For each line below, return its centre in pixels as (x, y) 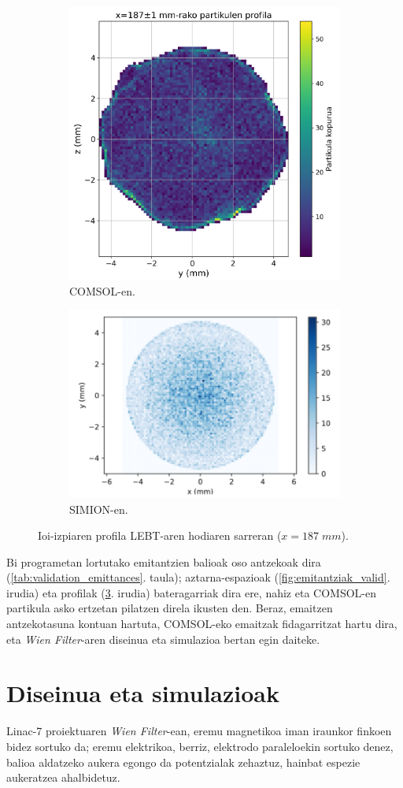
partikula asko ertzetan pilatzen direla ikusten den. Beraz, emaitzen (170, 608)
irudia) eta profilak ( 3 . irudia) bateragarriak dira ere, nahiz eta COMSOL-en (191, 592)
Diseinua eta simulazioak (143, 693)
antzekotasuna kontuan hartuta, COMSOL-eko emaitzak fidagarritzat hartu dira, (202, 624)
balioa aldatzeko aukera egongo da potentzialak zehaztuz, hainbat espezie (183, 762)
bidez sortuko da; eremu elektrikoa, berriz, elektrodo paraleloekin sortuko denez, (200, 746)
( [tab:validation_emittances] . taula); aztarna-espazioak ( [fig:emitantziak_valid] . (198, 577)
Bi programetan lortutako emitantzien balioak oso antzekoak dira (164, 561)
